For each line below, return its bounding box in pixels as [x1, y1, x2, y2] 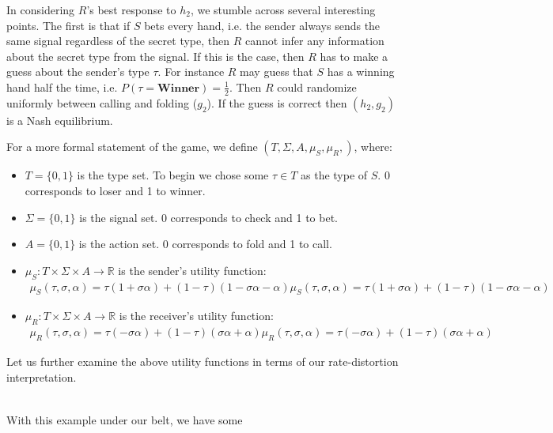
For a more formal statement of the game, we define [6, 138, 258, 155]
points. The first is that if [6, 17, 131, 33]
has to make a [320, 47, 388, 64]
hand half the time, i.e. [6, 78, 118, 95]
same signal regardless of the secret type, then [6, 32, 230, 49]
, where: [354, 138, 392, 155]
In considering [6, 2, 75, 17]
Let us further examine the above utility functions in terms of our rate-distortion [6, 353, 399, 370]
